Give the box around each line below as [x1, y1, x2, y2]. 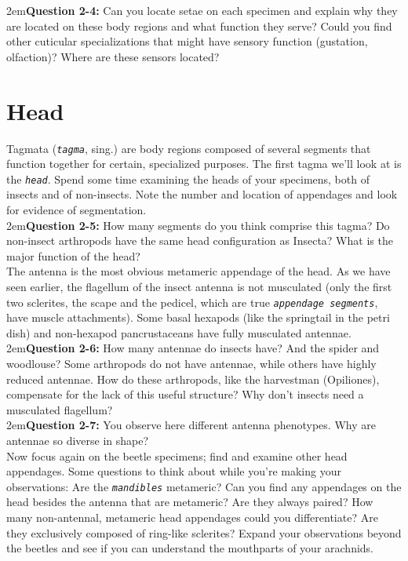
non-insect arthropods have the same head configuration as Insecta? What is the [6, 232, 393, 249]
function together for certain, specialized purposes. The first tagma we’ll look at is [6, 155, 402, 172]
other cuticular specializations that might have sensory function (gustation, [6, 33, 368, 49]
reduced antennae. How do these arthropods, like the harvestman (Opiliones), [6, 370, 380, 387]
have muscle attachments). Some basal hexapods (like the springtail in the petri [6, 309, 390, 326]
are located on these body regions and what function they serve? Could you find [6, 17, 392, 34]
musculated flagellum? [6, 401, 113, 417]
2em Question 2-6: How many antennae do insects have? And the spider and [6, 340, 380, 356]
